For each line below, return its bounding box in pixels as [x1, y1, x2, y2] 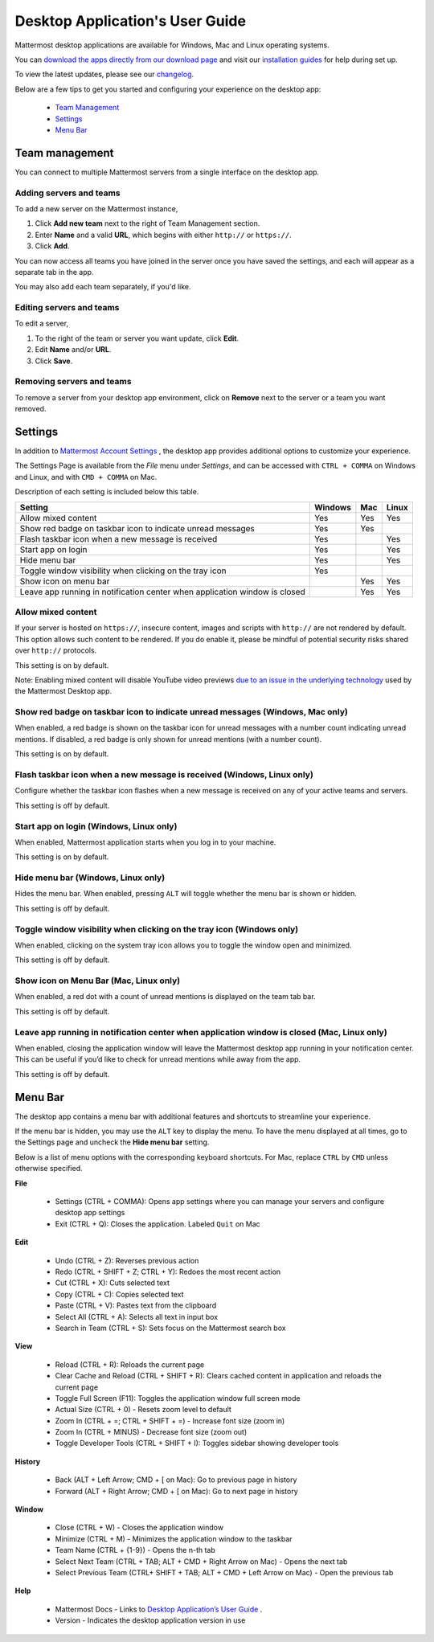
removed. [14, 404, 47, 414]
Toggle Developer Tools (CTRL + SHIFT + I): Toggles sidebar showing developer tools [55, 1439, 339, 1448]
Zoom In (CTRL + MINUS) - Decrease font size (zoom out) [55, 1427, 248, 1437]
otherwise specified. [14, 1164, 83, 1173]
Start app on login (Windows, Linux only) [14, 821, 178, 832]
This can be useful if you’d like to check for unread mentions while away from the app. [14, 1054, 301, 1064]
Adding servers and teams [14, 187, 121, 199]
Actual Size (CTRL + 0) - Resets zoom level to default [55, 1405, 232, 1415]
